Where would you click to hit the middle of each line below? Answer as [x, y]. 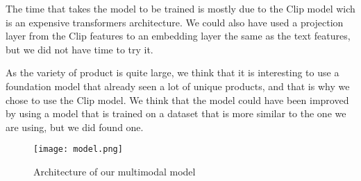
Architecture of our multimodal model [115, 171]
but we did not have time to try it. [79, 49]
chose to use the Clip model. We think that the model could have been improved [177, 100]
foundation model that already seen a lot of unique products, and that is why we [178, 86]
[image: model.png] [78, 149]
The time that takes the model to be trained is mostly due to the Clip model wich [180, 8]
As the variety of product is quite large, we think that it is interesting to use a [173, 72]
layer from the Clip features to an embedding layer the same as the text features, [178, 36]
